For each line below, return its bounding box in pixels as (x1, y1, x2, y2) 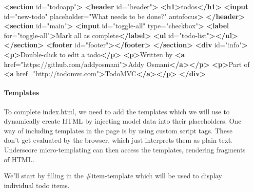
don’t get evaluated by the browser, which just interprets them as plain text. (4, 135, 233, 145)
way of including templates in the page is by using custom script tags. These (4, 125, 233, 135)
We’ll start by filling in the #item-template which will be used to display (4, 171, 222, 181)
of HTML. (4, 154, 35, 164)
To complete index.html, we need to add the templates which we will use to (4, 106, 230, 116)
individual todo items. (4, 180, 70, 190)
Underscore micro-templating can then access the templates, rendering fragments (4, 144, 246, 154)
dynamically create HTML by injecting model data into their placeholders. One (4, 116, 241, 126)
